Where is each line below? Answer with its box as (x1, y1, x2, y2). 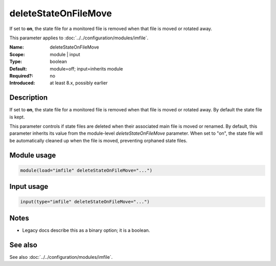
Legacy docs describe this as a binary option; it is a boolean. (22, 227, 150, 233)
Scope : (9, 51, 25, 57)
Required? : (9, 72, 33, 79)
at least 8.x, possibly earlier (50, 80, 108, 86)
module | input (50, 51, 80, 57)
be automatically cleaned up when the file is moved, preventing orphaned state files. (9, 137, 188, 143)
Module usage (9, 151, 56, 159)
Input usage (9, 182, 49, 191)
